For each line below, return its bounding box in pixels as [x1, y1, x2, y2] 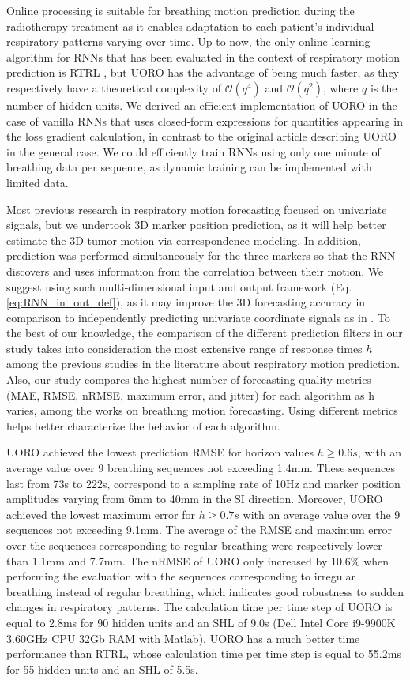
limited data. [6, 174, 69, 190]
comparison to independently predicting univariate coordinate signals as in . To [6, 309, 390, 325]
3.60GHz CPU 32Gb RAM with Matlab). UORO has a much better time [6, 629, 360, 646]
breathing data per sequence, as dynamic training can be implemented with [6, 159, 372, 175]
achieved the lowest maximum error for [6, 505, 195, 522]
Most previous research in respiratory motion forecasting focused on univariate [6, 201, 387, 217]
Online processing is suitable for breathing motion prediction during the [6, 2, 355, 18]
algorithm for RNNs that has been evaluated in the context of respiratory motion [6, 48, 401, 65]
